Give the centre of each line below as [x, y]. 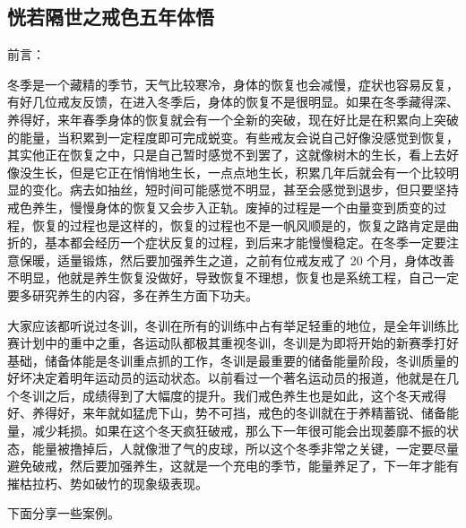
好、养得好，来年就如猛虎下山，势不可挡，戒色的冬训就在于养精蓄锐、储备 [227, 413]
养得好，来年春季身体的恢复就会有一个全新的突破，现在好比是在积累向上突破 [233, 119]
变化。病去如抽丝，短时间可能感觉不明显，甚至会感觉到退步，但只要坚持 [245, 190]
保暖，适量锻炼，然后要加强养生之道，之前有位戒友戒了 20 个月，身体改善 [237, 260]
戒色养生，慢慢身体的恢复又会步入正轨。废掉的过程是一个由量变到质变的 [220, 207]
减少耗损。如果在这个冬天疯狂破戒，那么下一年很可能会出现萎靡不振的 [239, 431]
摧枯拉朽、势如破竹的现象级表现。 [108, 483]
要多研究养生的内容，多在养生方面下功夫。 [133, 294]
